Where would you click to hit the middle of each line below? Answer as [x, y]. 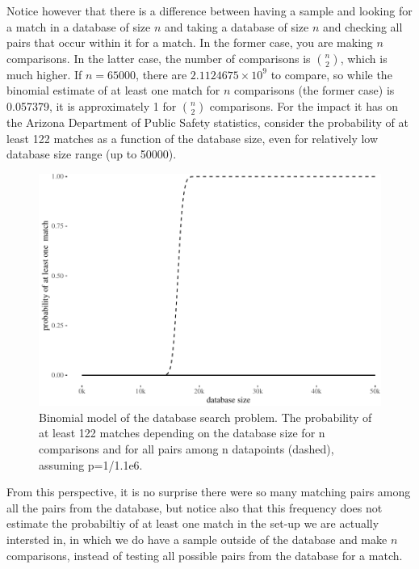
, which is [364, 58]
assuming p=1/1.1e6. [91, 464]
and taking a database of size [237, 26]
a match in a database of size [79, 26]
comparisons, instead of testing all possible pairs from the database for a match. [205, 555]
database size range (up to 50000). [92, 154]
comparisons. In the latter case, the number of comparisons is [159, 58]
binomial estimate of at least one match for [113, 90]
